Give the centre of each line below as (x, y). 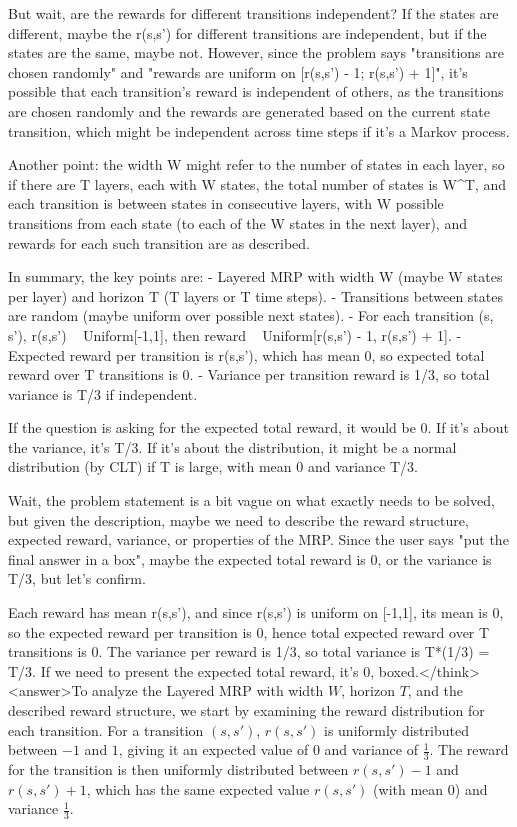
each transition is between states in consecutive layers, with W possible (226, 203)
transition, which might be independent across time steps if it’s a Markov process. (259, 130)
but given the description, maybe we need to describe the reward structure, (238, 519)
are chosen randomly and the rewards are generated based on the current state (249, 110)
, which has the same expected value (198, 788)
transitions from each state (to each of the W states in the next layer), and (237, 222)
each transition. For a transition (106, 729)
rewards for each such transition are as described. (159, 242)
